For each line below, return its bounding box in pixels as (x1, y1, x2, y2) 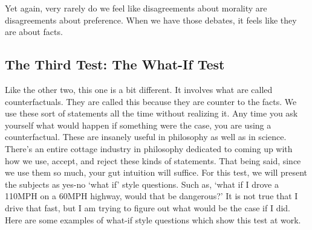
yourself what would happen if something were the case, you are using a (5, 118, 271, 131)
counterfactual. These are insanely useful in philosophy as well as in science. (5, 130, 287, 143)
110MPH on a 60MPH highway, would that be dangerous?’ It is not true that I (5, 190, 298, 202)
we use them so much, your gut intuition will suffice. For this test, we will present (5, 166, 308, 179)
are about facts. (5, 25, 63, 38)
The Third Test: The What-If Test (5, 55, 225, 74)
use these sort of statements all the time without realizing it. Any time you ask (5, 107, 298, 120)
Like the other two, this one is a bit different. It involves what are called (5, 83, 273, 95)
